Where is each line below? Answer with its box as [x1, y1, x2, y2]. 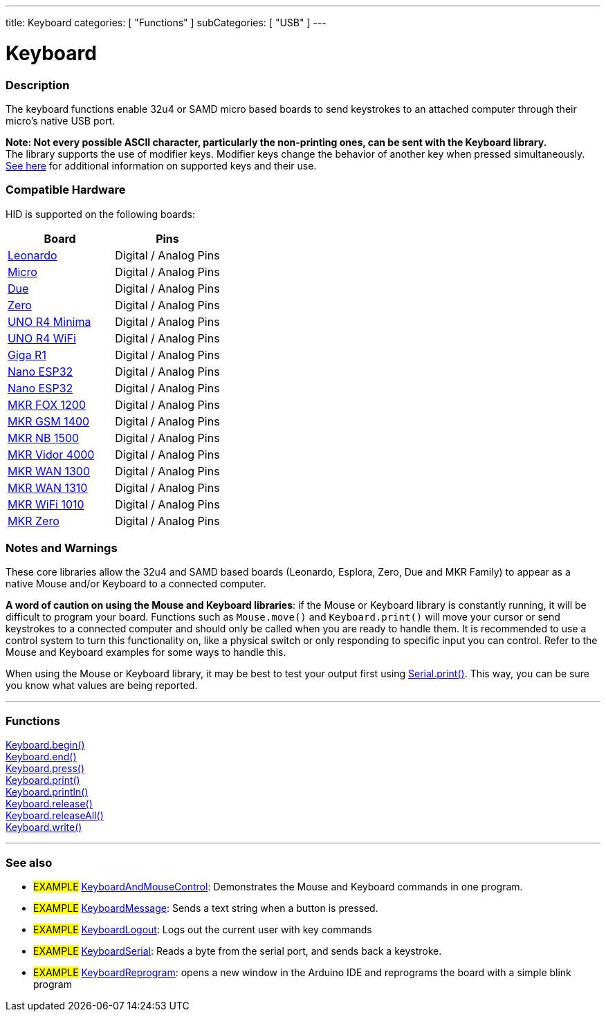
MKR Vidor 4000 [8, 447, 95, 461]
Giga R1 [8, 347, 46, 362]
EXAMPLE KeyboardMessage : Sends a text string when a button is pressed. [33, 901, 378, 914]
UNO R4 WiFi [8, 331, 76, 345]
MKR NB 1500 [8, 430, 80, 445]
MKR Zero [8, 513, 59, 528]
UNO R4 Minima [8, 314, 91, 329]
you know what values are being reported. [6, 679, 198, 692]
